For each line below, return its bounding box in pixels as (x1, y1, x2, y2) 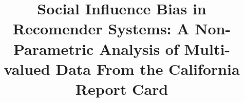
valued (4, 58, 50, 79)
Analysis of (99, 38, 179, 59)
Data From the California (55, 58, 240, 79)
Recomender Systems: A (12, 18, 190, 39)
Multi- (184, 38, 231, 59)
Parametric (13, 38, 94, 59)
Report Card (75, 78, 168, 99)
